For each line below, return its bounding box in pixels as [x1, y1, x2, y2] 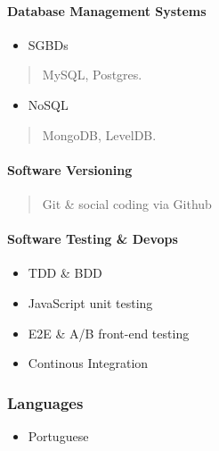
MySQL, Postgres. [42, 65, 142, 84]
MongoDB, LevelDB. [42, 125, 157, 144]
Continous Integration [28, 354, 149, 372]
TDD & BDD [28, 263, 102, 282]
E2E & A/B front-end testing [28, 323, 190, 342]
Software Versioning [7, 160, 133, 179]
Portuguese [28, 426, 89, 445]
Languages [7, 391, 84, 413]
